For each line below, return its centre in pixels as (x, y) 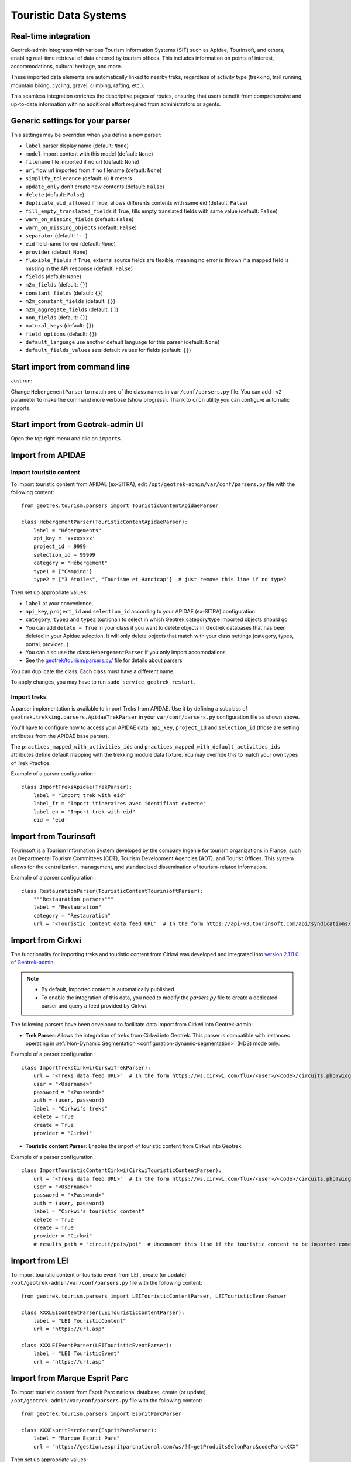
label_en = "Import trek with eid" (84, 812)
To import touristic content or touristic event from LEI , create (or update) (99, 1274)
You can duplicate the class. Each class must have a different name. (93, 671)
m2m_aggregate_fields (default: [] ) (72, 309)
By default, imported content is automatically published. (109, 989)
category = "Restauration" (72, 916)
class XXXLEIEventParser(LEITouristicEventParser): (97, 1345)
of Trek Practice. (31, 763)
